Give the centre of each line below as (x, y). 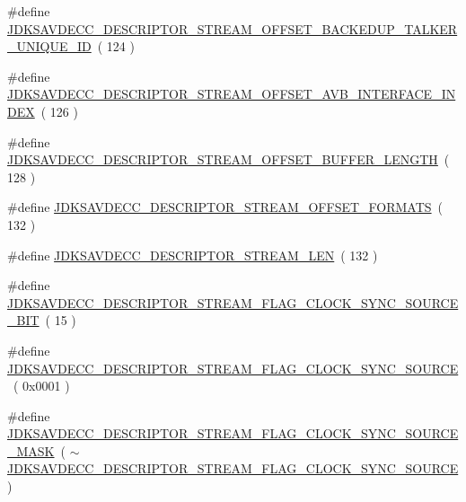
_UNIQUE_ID (49, 46)
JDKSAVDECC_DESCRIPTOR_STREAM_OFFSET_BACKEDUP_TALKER (233, 28)
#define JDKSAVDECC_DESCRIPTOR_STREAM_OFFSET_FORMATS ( (225, 207)
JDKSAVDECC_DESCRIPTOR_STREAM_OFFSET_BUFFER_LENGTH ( (229, 159)
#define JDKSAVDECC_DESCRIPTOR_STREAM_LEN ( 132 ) (193, 255)
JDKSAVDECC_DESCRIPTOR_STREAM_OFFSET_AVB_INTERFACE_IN (232, 94)
